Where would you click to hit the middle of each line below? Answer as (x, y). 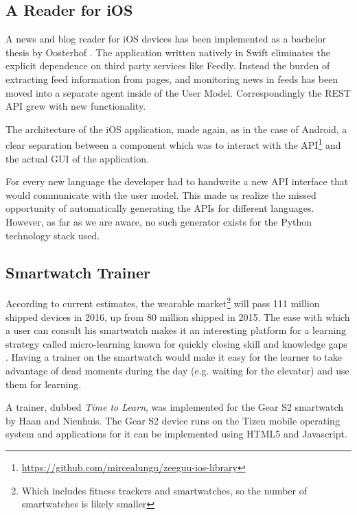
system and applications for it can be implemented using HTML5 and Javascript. (176, 434)
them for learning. (44, 384)
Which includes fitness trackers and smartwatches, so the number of (164, 490)
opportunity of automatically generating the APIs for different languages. (160, 208)
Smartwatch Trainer (78, 272)
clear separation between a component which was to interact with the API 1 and (173, 144)
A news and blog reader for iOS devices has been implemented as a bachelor (166, 39)
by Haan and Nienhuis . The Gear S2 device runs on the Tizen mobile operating (173, 420)
